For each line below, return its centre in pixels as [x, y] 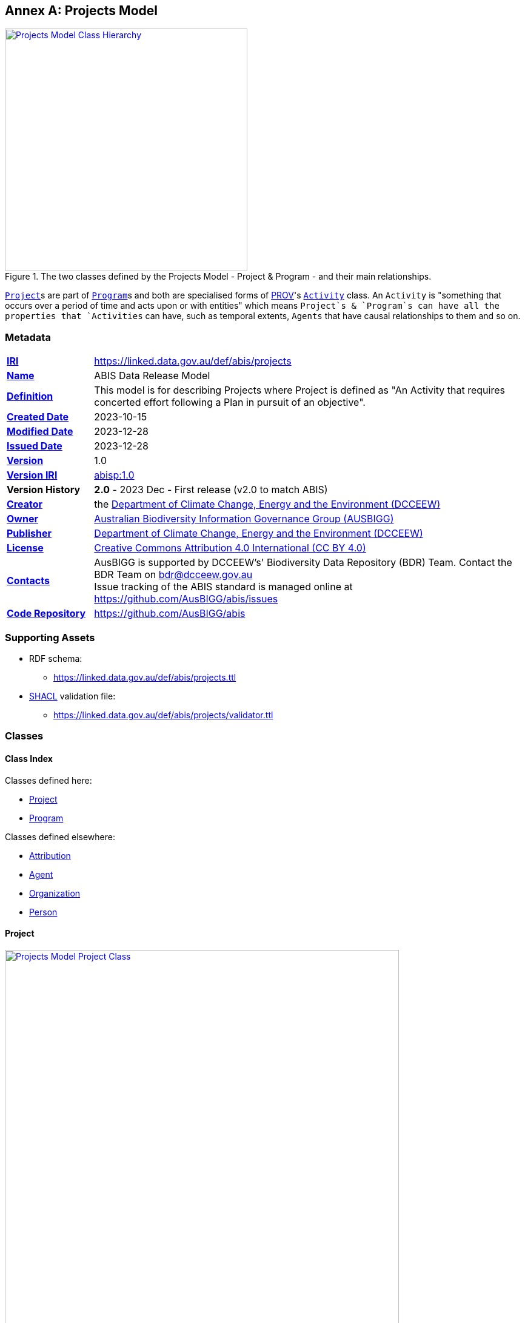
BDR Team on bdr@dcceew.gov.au [173, 575]
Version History [44, 490]
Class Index [29, 758]
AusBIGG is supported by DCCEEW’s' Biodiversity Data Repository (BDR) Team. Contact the [303, 563]
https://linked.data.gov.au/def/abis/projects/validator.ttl [163, 715]
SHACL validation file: [72, 696]
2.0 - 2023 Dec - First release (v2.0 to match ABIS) [211, 490]
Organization [55, 893]
